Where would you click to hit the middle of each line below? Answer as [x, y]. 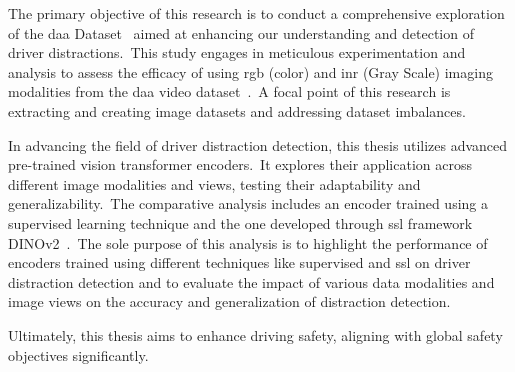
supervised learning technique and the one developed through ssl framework [240, 222]
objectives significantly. [78, 354]
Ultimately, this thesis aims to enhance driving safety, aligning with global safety [255, 334]
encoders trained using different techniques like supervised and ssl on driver [239, 262]
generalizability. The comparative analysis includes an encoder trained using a [248, 203]
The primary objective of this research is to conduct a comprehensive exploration [256, 13]
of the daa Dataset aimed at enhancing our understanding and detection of [241, 32]
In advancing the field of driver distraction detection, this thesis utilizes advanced [258, 144]
